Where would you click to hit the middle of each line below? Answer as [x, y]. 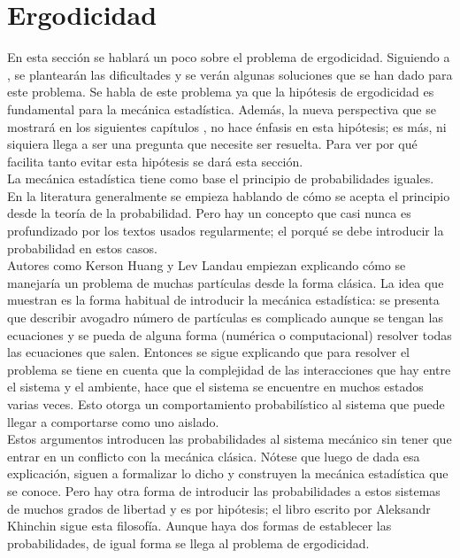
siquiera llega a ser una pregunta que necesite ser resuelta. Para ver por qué [212, 144]
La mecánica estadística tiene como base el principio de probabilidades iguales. [221, 178]
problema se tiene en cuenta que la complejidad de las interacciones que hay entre [229, 369]
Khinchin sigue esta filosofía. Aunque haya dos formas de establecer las [199, 526]
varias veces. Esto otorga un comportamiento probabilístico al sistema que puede [226, 404]
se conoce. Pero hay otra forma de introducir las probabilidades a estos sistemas [224, 490]
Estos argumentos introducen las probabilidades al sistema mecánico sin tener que [230, 439]
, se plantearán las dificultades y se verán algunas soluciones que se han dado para [230, 74]
